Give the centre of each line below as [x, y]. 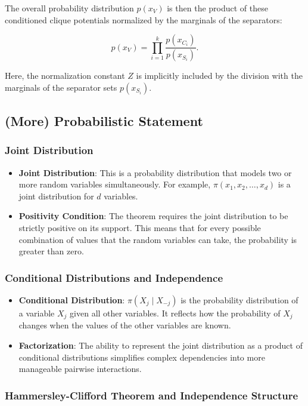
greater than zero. [51, 251]
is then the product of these [217, 8]
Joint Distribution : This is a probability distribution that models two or [155, 172]
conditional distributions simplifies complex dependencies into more [142, 357]
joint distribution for [56, 196]
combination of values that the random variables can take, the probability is [158, 239]
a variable [37, 313]
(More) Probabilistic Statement [104, 121]
